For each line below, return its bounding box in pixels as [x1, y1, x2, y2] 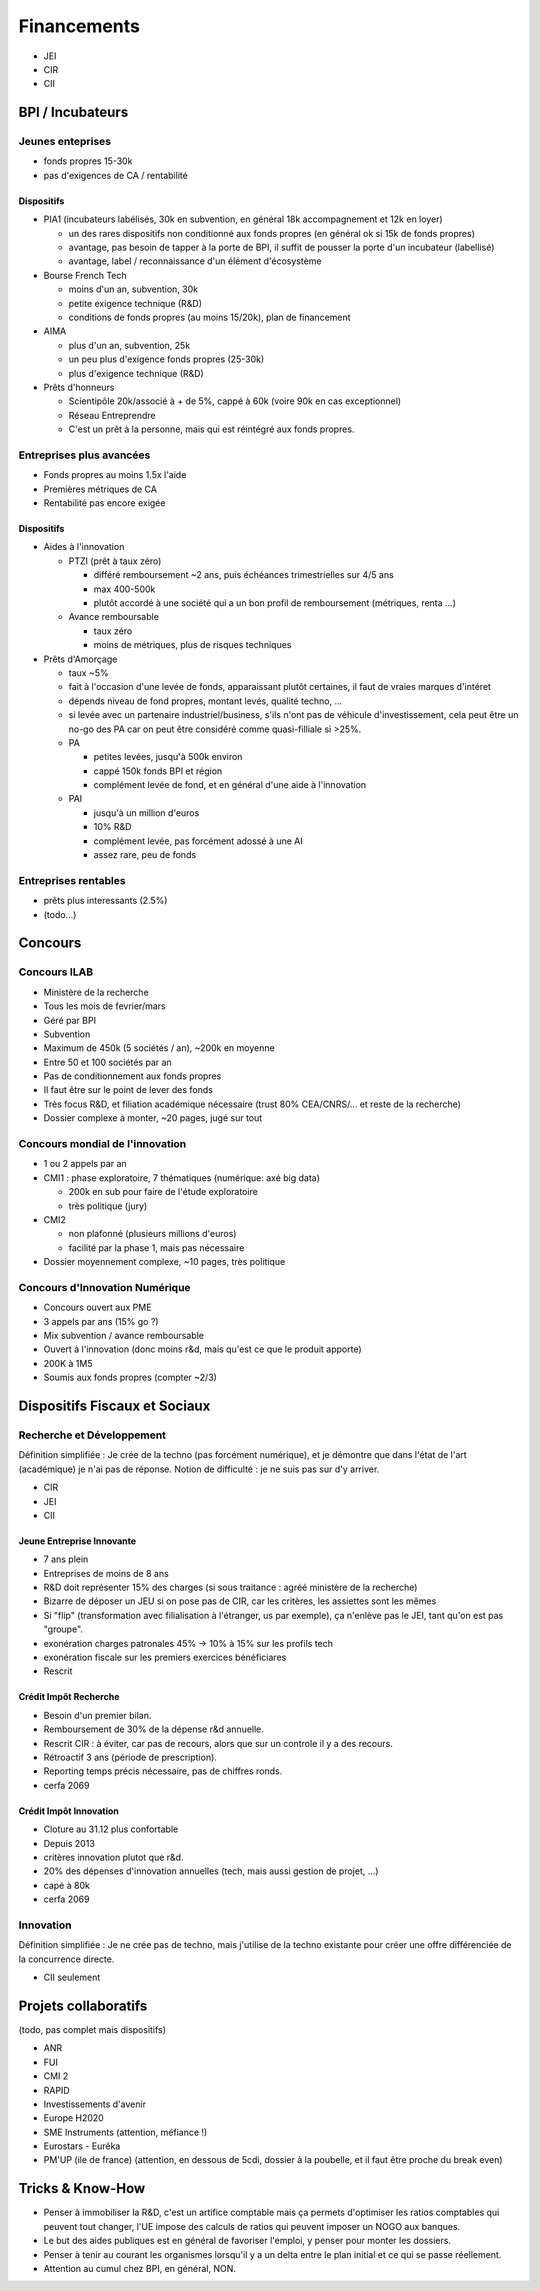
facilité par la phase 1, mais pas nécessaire [68, 1241, 245, 1254]
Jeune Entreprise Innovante [18, 1535, 137, 1547]
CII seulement [43, 1971, 101, 1984]
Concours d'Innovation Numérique [18, 1280, 191, 1294]
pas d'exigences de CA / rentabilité [43, 169, 189, 181]
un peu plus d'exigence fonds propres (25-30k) [68, 353, 265, 365]
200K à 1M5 [43, 1357, 93, 1369]
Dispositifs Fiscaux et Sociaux [18, 1398, 211, 1415]
